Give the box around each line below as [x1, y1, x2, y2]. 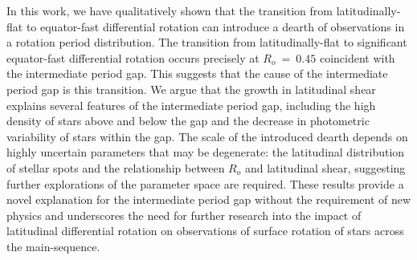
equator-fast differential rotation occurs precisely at [6, 49, 260, 66]
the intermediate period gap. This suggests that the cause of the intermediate [6, 65, 388, 82]
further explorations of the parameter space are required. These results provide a [6, 175, 404, 192]
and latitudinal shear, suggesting [244, 159, 406, 176]
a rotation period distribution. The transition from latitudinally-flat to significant [6, 34, 407, 51]
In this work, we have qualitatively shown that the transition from [6, 2, 333, 18]
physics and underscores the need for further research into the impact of [6, 206, 362, 223]
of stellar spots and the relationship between [6, 159, 225, 176]
